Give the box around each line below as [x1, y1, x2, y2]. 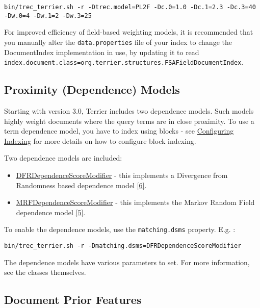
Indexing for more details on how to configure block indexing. [4, 135, 196, 146]
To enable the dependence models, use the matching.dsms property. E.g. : [4, 224, 236, 235]
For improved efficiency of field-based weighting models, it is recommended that [4, 27, 253, 37]
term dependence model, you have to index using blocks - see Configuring [4, 125, 234, 136]
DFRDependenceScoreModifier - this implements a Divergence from [16, 169, 228, 180]
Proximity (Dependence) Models [4, 82, 180, 97]
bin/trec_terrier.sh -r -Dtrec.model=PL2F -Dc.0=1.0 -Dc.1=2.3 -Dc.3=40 [4, 4, 256, 11]
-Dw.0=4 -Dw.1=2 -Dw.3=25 [4, 12, 92, 19]
